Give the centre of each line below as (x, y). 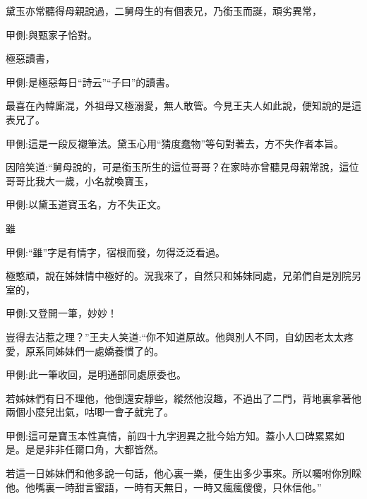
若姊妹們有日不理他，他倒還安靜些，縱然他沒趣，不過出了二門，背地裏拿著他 (183, 398)
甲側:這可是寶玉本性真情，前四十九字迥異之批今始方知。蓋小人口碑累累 (170, 435)
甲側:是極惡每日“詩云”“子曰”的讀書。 (91, 82)
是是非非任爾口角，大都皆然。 (94, 449)
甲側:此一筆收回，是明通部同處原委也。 (96, 374)
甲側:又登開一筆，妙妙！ (61, 313)
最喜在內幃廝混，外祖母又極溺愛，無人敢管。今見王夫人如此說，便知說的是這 (183, 106)
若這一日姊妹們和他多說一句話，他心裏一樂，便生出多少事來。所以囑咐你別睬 (183, 473)
